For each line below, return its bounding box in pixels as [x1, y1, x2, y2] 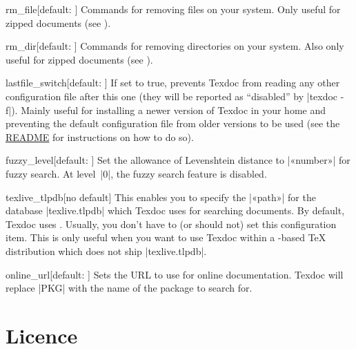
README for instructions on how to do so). [6, 129, 194, 144]
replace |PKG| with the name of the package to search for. [6, 281, 253, 295]
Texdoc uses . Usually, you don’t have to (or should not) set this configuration [6, 216, 337, 231]
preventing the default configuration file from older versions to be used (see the [6, 116, 340, 131]
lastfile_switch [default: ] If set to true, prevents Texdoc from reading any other [6, 75, 340, 90]
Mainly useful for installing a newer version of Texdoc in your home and [21, 102, 326, 117]
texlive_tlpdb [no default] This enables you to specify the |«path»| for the [6, 189, 316, 204]
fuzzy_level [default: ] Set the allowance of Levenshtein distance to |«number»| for [6, 153, 350, 167]
